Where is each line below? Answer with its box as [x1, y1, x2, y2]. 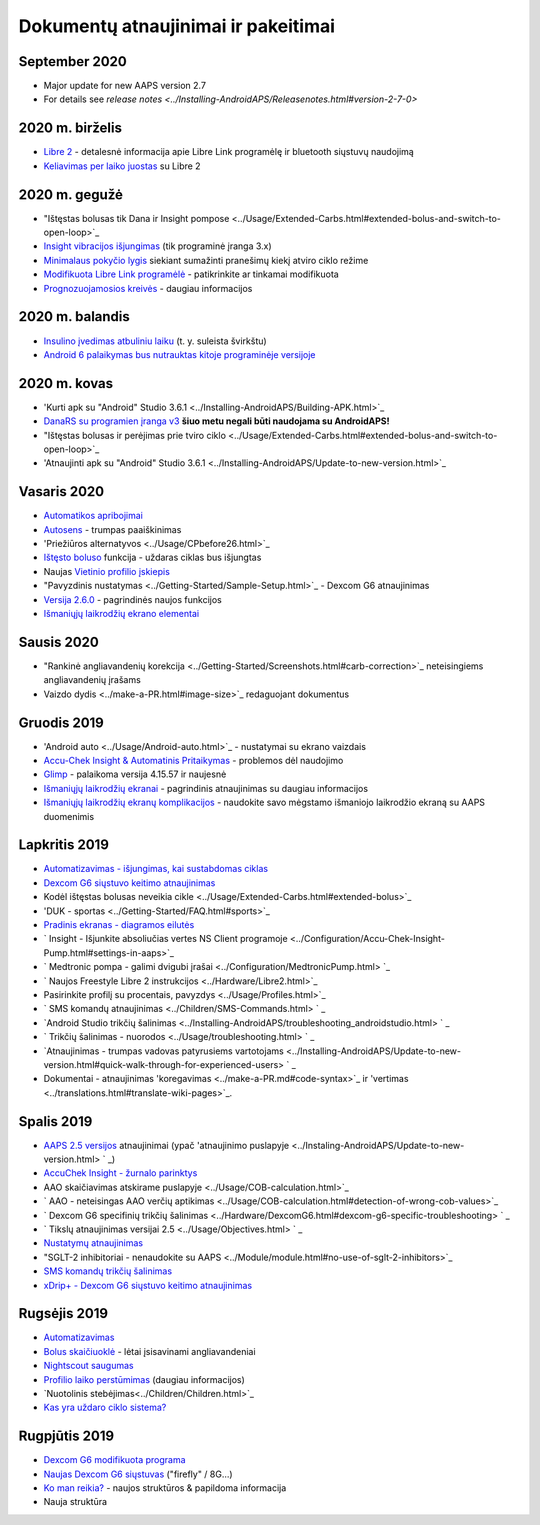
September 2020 [18, 53, 127, 70]
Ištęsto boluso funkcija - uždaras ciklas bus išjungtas [43, 551, 262, 564]
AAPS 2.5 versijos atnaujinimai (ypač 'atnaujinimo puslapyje [43, 1139, 290, 1151]
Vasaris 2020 [18, 483, 105, 500]
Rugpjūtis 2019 [18, 1428, 115, 1445]
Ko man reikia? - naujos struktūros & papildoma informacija [43, 1482, 287, 1494]
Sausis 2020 [18, 633, 99, 650]
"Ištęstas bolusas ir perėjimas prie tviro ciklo [43, 429, 227, 441]
